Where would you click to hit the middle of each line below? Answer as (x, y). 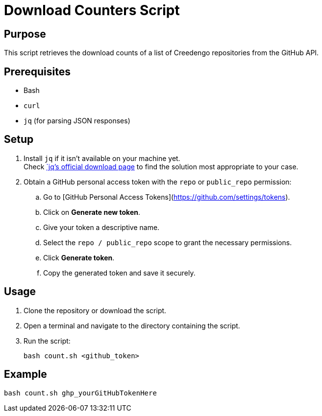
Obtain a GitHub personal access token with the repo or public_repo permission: (158, 182)
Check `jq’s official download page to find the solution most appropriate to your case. (161, 166)
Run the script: (47, 341)
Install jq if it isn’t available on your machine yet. (102, 158)
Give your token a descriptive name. (101, 227)
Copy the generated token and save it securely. (119, 273)
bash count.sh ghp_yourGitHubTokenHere (80, 393)
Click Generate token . (79, 257)
